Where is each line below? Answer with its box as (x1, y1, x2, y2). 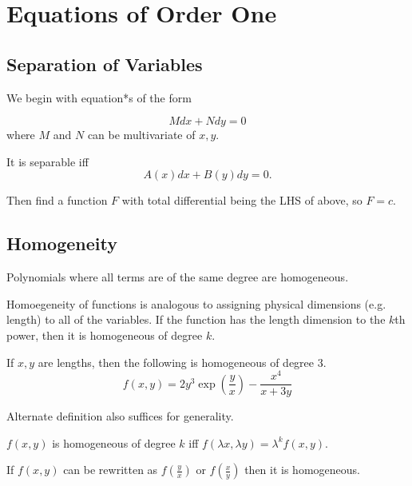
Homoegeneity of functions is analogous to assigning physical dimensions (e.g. (6, 295, 386, 312)
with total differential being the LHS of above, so (121, 192, 362, 209)
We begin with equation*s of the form (6, 89, 192, 106)
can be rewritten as (63, 461, 158, 478)
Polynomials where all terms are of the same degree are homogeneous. (6, 269, 349, 285)
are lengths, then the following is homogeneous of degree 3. (38, 353, 327, 370)
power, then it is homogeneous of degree (6, 326, 203, 343)
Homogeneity (6, 231, 117, 256)
